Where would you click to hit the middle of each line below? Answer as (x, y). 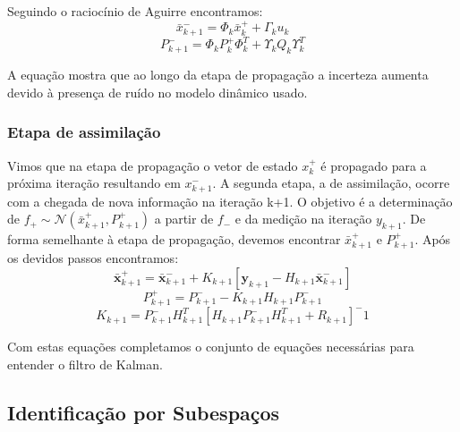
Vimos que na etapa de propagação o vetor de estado (153, 165)
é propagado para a (374, 165)
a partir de (184, 219)
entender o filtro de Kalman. (85, 364)
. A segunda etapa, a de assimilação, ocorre (331, 183)
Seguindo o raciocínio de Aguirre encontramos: (135, 11)
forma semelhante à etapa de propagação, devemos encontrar (174, 239)
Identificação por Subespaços (144, 412)
